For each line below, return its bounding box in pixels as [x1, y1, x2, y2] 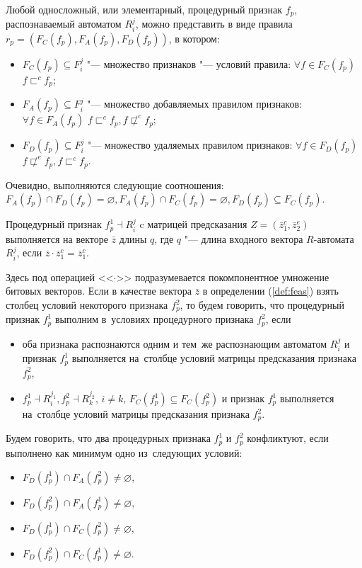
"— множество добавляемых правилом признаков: [87, 96, 302, 111]
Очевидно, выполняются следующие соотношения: [6, 177, 224, 192]
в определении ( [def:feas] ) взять [202, 283, 339, 298]
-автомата [313, 231, 354, 246]
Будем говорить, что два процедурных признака [6, 431, 211, 445]
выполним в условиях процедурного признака [54, 312, 254, 326]
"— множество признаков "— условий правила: [86, 56, 291, 71]
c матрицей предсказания [139, 217, 247, 232]
